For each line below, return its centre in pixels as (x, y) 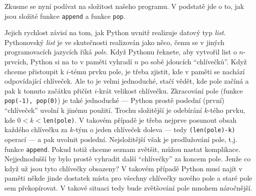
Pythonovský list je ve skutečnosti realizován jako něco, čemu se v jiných (114, 42)
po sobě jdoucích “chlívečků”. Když (194, 62)
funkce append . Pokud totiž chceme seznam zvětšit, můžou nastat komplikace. (123, 149)
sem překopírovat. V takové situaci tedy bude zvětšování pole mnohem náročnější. (128, 188)
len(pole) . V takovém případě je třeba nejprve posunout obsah (140, 120)
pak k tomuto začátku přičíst (48, 90)
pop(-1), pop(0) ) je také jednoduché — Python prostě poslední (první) (115, 100)
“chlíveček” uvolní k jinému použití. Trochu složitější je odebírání (103, 110)
